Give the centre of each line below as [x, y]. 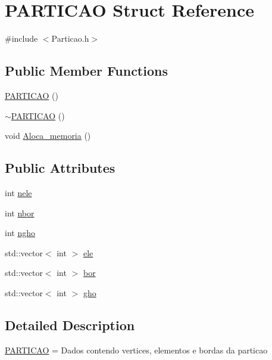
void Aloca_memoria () [48, 136]
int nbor [20, 212]
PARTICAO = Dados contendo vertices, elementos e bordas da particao [136, 350]
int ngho [20, 233]
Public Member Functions [86, 71]
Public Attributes [60, 168]
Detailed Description [70, 325]
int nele [18, 192]
